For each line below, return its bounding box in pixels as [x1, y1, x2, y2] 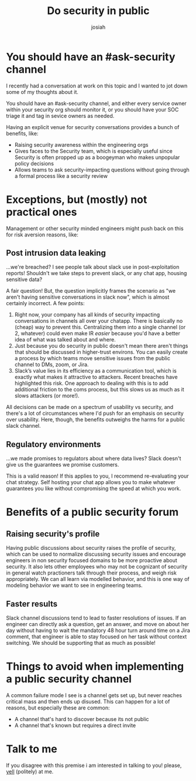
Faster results [6, 599, 58, 608]
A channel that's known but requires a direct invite [14, 722, 136, 729]
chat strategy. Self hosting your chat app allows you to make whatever [6, 479, 176, 486]
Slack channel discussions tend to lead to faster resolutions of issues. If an [6, 614, 186, 621]
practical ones [6, 205, 77, 218]
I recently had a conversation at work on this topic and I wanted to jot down [6, 82, 188, 89]
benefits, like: [6, 130, 39, 137]
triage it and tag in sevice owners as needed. [6, 112, 115, 119]
